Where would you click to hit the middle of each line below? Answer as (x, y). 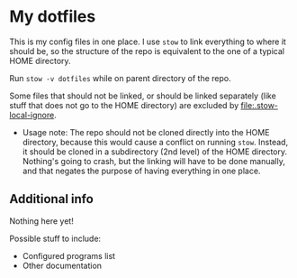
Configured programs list (68, 255)
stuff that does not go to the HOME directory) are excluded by (124, 105)
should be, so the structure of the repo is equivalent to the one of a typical (147, 51)
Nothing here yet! (41, 221)
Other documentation (62, 265)
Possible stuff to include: (55, 238)
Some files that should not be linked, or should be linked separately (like (143, 96)
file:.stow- (260, 105)
